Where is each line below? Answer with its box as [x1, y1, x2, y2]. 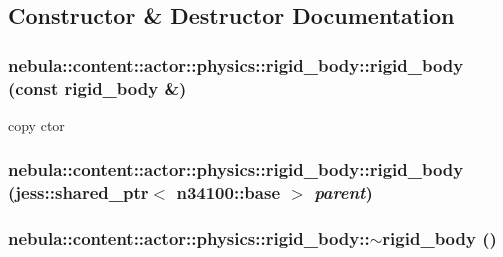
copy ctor [8, 114, 65, 135]
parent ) [314, 180, 373, 205]
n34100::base [176, 180, 281, 205]
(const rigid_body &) [8, 75, 187, 100]
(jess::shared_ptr [8, 180, 149, 205]
